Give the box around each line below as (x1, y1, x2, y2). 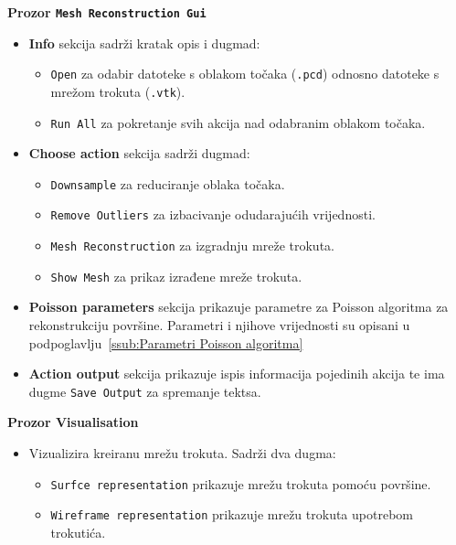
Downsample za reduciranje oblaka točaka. (50, 174, 285, 193)
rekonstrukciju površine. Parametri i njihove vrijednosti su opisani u (28, 315, 410, 335)
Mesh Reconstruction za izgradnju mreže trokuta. (50, 236, 334, 255)
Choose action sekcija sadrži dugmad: (28, 144, 250, 163)
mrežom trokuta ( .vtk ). (50, 81, 186, 101)
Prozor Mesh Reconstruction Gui (7, 3, 207, 21)
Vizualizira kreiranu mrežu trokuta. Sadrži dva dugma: (28, 443, 336, 463)
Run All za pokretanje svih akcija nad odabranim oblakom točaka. (50, 112, 426, 132)
